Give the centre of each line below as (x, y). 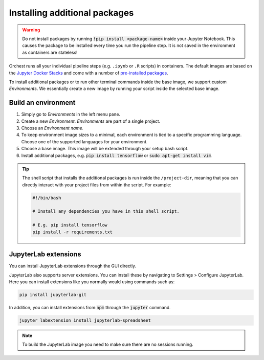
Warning (31, 30)
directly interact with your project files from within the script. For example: (97, 185)
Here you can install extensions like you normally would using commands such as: (92, 282)
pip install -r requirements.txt (72, 232)
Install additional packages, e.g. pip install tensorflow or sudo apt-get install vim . (117, 155)
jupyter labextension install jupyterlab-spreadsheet (85, 320)
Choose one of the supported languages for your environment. (84, 141)
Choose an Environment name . (52, 128)
